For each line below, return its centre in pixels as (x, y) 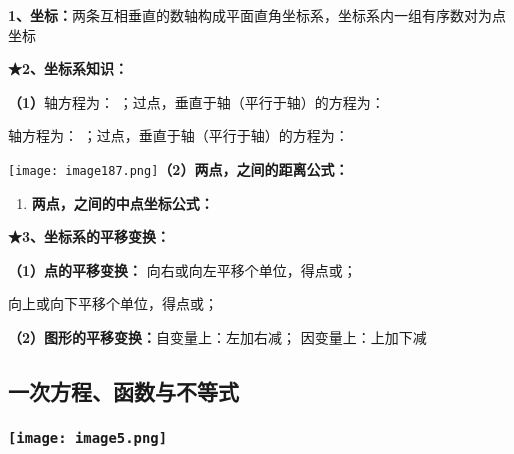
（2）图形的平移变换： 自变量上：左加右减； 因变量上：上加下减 (217, 337)
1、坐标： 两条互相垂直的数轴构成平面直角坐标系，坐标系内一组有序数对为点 (257, 15)
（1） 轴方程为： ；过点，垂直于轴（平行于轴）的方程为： (196, 101)
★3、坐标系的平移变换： (89, 236)
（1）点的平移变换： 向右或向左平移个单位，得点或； (182, 269)
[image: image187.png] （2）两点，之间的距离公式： (178, 168)
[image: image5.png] (88, 438)
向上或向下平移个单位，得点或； (113, 303)
